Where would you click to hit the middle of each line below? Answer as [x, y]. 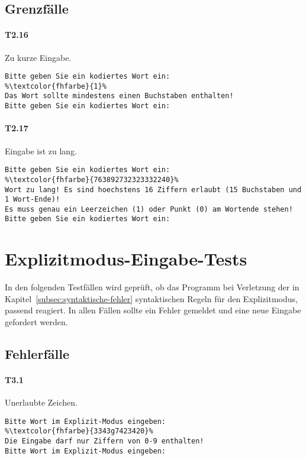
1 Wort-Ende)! [33, 200]
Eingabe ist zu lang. [41, 150]
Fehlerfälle [37, 354]
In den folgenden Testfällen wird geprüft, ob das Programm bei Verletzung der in [152, 287]
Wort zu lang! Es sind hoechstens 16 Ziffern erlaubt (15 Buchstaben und [153, 189]
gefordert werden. [36, 322]
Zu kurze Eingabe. [38, 57]
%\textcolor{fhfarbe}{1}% [56, 86]
